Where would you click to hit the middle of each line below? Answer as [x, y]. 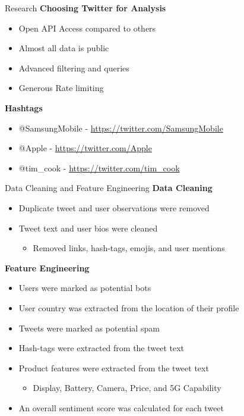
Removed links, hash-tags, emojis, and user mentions [129, 248]
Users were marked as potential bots [85, 288]
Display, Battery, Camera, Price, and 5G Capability [127, 388]
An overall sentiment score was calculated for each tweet [121, 407]
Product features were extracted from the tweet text [114, 367]
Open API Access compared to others [87, 28]
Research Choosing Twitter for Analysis [85, 8]
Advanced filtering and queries [74, 68]
